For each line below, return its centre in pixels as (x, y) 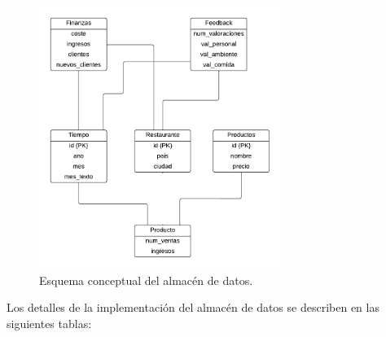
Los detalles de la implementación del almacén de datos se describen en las (193, 307)
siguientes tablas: (49, 323)
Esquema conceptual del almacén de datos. (146, 280)
